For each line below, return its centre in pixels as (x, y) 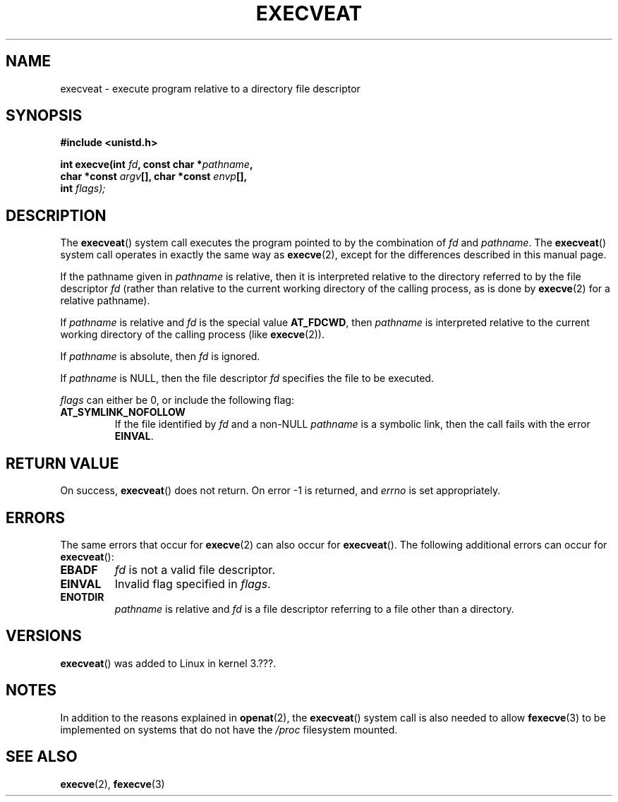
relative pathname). (105, 301)
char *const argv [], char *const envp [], (154, 176)
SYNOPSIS (44, 116)
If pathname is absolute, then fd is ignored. (160, 357)
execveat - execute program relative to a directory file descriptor (210, 88)
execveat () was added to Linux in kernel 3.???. (168, 663)
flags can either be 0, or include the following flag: (177, 400)
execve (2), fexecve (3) (113, 784)
